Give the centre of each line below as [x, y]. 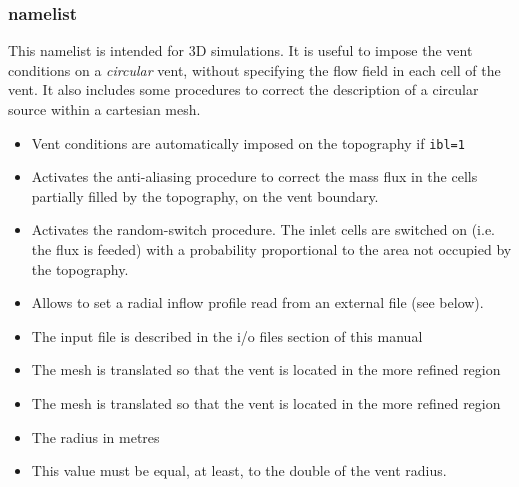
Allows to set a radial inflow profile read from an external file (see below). [257, 302]
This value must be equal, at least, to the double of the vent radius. [239, 470]
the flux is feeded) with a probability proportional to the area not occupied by [271, 249]
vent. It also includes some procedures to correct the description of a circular [243, 89]
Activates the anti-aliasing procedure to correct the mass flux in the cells [254, 176]
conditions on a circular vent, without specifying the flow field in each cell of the [254, 69]
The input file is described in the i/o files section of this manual [227, 335]
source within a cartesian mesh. [104, 109]
